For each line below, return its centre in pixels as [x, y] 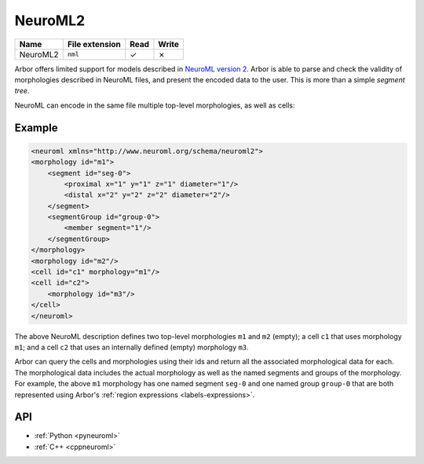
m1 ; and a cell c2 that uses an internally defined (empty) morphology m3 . [132, 347]
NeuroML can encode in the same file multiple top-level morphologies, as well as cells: [155, 105]
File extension [94, 44]
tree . [22, 91]
